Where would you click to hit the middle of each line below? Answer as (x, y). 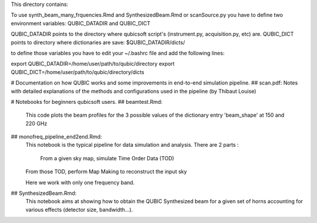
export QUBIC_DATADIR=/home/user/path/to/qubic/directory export (93, 64)
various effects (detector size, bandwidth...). (79, 210)
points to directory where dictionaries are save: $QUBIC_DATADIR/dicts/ (98, 42)
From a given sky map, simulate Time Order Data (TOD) (107, 158)
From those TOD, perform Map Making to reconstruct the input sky (106, 172)
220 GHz (36, 123)
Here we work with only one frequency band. (80, 183)
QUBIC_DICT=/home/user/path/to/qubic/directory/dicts (77, 72)
